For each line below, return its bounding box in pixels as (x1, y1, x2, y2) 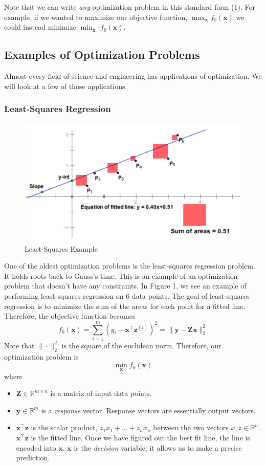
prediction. (16, 452, 50, 463)
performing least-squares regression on (4, 291, 124, 301)
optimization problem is (4, 351, 79, 362)
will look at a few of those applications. (4, 80, 127, 91)
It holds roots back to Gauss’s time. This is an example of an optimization (4, 270, 238, 281)
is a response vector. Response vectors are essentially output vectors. (41, 405, 256, 415)
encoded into (16, 442, 56, 453)
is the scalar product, (31, 422, 98, 433)
